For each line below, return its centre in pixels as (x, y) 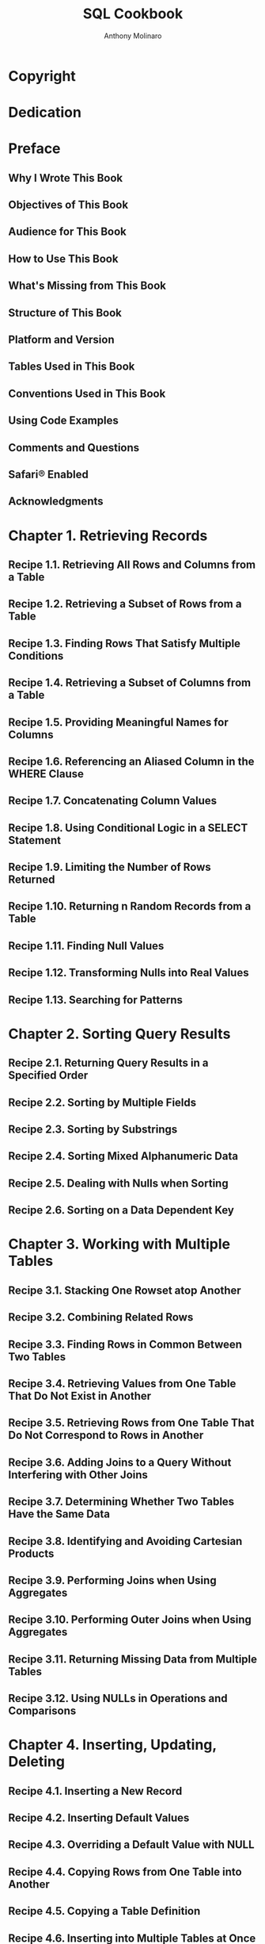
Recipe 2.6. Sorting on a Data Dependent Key (121, 1210)
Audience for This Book (67, 232)
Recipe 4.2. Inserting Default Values (99, 1818)
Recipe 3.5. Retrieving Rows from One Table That (131, 1423)
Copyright (42, 76)
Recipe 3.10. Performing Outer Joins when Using (130, 1620)
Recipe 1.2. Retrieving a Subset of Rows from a (125, 604)
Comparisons (42, 1711)
